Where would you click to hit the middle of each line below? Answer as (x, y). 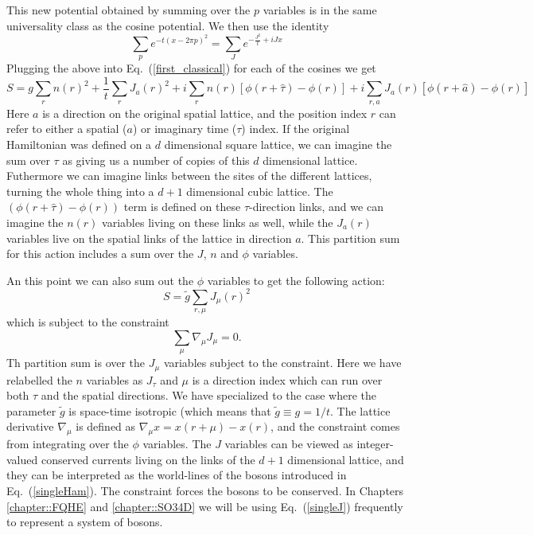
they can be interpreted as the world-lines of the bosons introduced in (177, 475)
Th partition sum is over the (76, 363)
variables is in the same (320, 10)
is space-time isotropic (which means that (170, 410)
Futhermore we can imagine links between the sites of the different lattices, (189, 176)
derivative (30, 426)
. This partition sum (350, 238)
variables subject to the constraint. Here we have (282, 363)
